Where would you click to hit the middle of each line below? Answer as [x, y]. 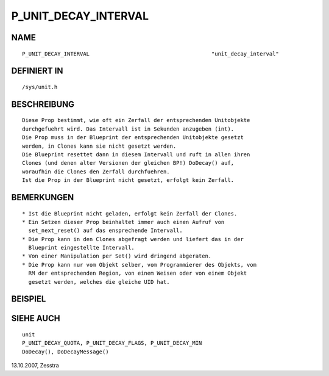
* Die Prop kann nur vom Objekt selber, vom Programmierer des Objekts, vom [140, 265]
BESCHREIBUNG [43, 104]
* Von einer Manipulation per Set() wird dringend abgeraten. [117, 256]
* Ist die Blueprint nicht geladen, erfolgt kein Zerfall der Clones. [130, 213]
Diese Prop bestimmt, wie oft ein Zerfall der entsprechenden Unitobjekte [136, 120]
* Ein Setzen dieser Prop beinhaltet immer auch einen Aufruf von [123, 222]
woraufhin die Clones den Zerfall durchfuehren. [96, 172]
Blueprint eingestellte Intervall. [82, 248]
